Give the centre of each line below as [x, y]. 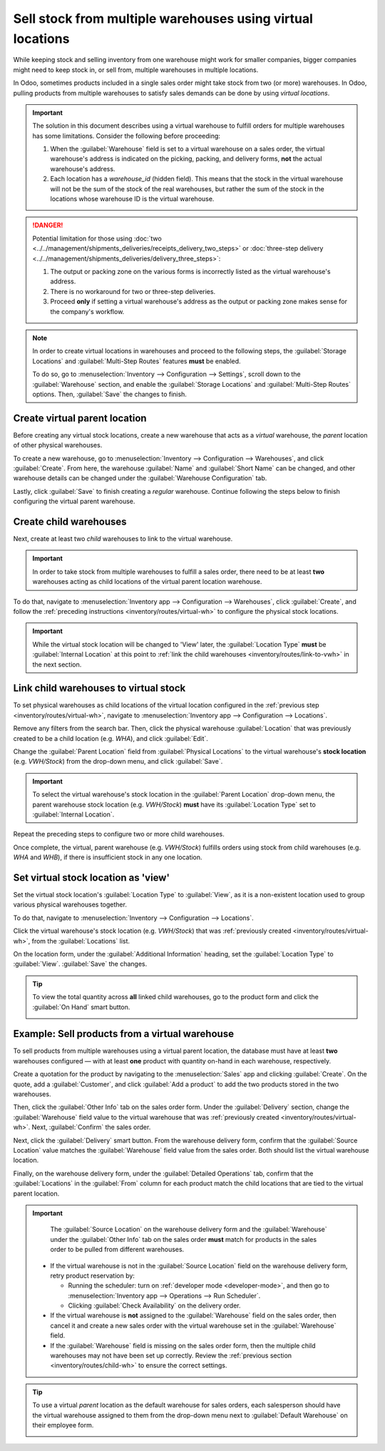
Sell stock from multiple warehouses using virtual [163, 19]
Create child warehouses [70, 521]
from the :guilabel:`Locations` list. [81, 941]
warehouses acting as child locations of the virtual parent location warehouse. [147, 582]
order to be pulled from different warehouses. [117, 1250]
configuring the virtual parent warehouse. [74, 501]
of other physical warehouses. [58, 445]
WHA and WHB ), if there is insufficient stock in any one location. [108, 857]
